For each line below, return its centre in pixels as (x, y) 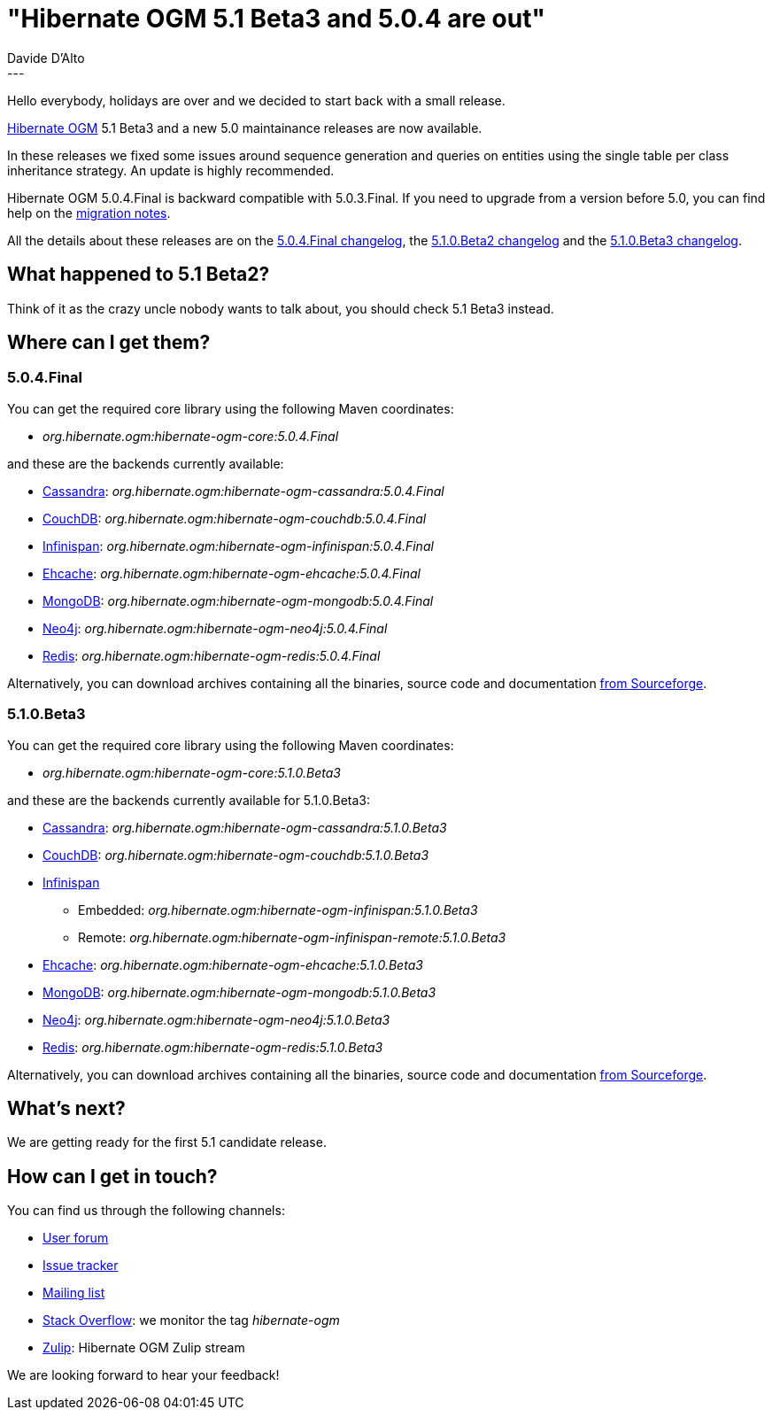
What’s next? (66, 1108)
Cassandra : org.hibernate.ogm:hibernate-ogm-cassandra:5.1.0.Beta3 (245, 827)
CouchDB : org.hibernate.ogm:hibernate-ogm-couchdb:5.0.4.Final (235, 518)
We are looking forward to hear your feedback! (143, 1375)
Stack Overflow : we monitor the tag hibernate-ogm (191, 1320)
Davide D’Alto (46, 58)
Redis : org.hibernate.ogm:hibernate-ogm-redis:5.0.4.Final (212, 655)
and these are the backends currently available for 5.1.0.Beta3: (189, 800)
